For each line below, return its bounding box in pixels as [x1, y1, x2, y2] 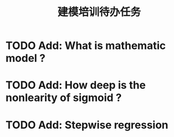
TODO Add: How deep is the [5, 79, 146, 92]
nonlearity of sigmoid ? [5, 91, 122, 105]
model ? [5, 51, 46, 65]
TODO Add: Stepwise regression [5, 118, 169, 132]
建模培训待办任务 [57, 5, 141, 19]
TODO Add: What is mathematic [5, 39, 166, 53]
